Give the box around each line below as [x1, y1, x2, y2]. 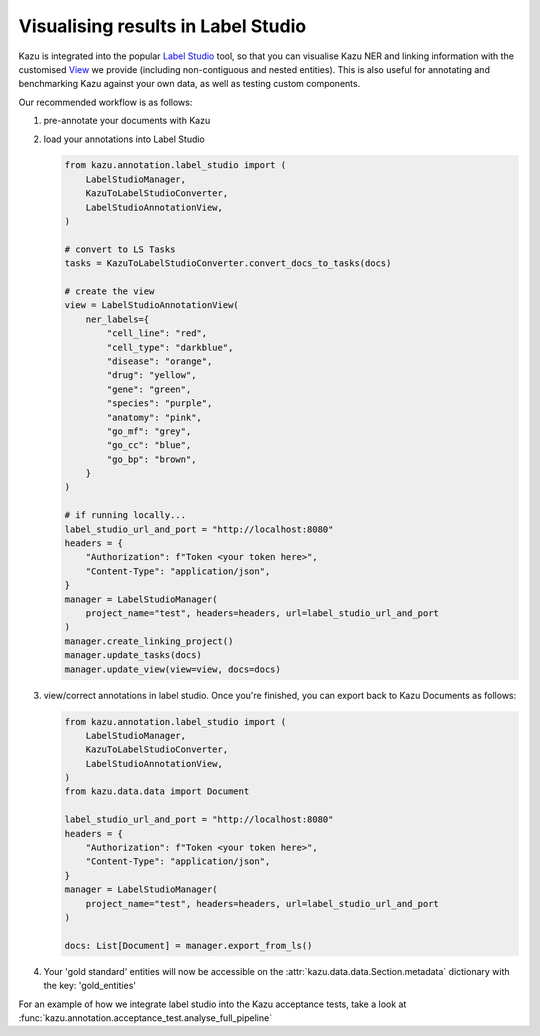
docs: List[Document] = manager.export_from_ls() [64, 940, 313, 951]
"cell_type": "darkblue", [106, 341, 234, 353]
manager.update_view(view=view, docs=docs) [64, 663, 282, 675]
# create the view [64, 286, 155, 297]
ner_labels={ [85, 313, 150, 325]
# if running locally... [64, 510, 187, 521]
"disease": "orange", [106, 355, 213, 367]
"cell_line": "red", [106, 328, 208, 339]
